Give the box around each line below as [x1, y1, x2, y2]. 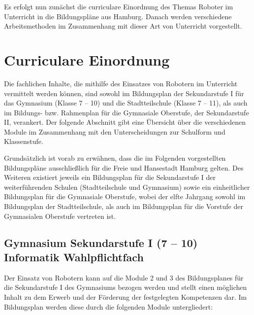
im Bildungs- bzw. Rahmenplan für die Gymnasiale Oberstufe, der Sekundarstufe [4, 107, 249, 117]
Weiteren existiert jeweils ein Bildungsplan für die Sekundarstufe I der [4, 172, 216, 182]
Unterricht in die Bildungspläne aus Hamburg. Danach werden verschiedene [4, 11, 232, 21]
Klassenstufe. [4, 136, 43, 146]
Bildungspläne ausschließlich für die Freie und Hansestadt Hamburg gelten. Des [4, 162, 244, 173]
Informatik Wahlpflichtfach [4, 249, 144, 264]
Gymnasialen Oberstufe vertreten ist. [4, 210, 116, 221]
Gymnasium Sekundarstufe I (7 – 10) [4, 235, 198, 250]
